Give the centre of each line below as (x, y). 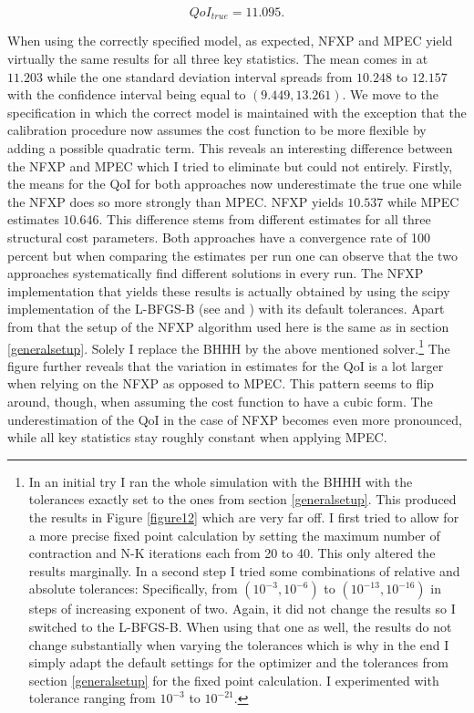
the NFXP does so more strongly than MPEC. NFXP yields (175, 201)
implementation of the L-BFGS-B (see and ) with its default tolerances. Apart (226, 309)
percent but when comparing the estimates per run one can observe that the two (232, 255)
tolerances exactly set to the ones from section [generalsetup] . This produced (242, 499)
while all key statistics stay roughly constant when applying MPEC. (197, 437)
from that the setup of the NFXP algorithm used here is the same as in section (228, 326)
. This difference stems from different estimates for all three (265, 219)
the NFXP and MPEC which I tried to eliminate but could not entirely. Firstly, (230, 165)
